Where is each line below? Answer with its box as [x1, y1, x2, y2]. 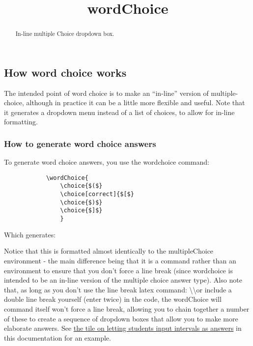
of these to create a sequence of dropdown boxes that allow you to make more [4, 313, 238, 323]
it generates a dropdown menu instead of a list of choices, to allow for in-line [4, 107, 235, 117]
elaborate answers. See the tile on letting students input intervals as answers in [4, 323, 242, 333]
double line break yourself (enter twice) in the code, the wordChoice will [4, 294, 222, 304]
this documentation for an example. [4, 332, 111, 343]
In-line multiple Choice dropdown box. [15, 29, 114, 38]
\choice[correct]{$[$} [60, 191, 134, 198]
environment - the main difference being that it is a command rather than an [4, 255, 236, 265]
